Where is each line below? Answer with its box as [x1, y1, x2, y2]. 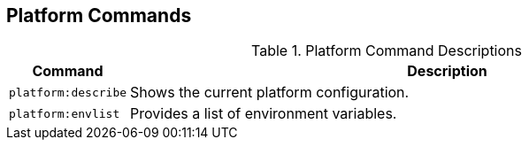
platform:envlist [9, 106, 120, 120]
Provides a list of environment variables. [130, 104, 397, 123]
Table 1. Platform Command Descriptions [251, 42, 522, 60]
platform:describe [9, 85, 127, 99]
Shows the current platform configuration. [130, 83, 410, 102]
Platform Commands [6, 4, 192, 27]
